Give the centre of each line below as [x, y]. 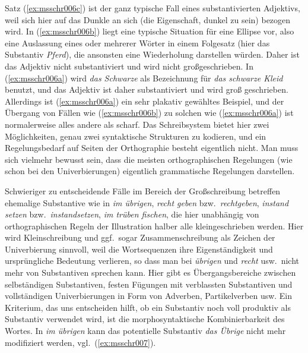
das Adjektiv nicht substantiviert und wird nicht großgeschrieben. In [129, 66]
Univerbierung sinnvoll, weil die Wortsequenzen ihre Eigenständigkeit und [139, 249]
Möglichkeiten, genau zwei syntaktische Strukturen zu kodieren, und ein [136, 136]
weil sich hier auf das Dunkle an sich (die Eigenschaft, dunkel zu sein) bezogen [148, 19]
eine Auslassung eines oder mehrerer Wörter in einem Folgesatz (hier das [137, 42]
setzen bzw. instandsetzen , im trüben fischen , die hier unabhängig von [132, 214]
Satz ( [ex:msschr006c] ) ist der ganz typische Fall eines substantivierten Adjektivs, [153, 8]
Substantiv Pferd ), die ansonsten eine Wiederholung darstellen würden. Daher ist [152, 54]
